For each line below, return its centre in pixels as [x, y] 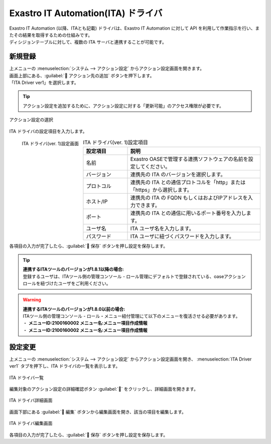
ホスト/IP [97, 202]
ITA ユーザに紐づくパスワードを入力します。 [182, 236]
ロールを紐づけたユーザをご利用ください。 [67, 283]
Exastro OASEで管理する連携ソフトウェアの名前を [189, 159]
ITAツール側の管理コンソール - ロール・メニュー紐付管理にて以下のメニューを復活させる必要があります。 [131, 316]
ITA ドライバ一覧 [26, 378]
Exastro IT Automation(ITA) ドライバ [86, 13]
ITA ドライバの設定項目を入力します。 [48, 131]
